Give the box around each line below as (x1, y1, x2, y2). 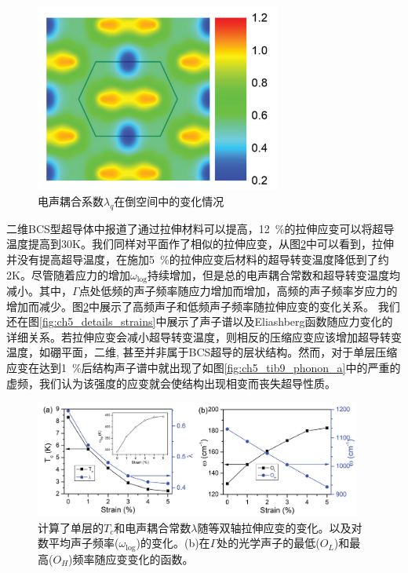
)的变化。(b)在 (136, 535, 210, 551)
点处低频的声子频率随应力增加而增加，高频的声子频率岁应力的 (78, 283, 398, 299)
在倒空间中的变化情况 (114, 192, 224, 209)
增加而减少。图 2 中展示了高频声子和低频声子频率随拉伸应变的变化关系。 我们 (6, 297, 400, 314)
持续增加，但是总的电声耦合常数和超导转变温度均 (147, 266, 400, 283)
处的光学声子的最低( (217, 535, 320, 551)
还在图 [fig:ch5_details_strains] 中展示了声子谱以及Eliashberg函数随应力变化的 (6, 313, 393, 330)
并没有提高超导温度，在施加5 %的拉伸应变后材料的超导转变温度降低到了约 (6, 250, 389, 267)
